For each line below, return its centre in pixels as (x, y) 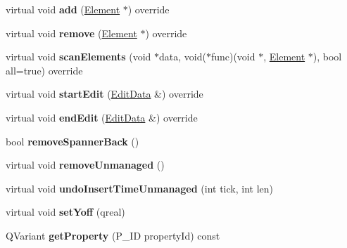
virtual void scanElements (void (78, 57)
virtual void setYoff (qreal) (65, 212)
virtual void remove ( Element (71, 33)
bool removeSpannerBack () (72, 141)
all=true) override (44, 70)
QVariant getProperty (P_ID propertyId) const (113, 235)
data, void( (182, 57)
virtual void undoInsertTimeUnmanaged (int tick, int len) (139, 188)
